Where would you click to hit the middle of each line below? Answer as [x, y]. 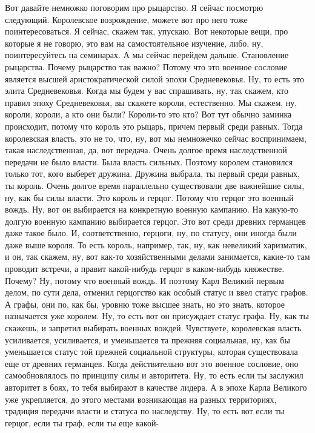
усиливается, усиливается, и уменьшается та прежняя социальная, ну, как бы [148, 339]
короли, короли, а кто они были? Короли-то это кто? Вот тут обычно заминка [148, 114]
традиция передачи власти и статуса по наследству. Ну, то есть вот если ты [145, 411]
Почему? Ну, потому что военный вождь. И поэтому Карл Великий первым [144, 280]
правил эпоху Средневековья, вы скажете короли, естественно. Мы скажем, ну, [151, 102]
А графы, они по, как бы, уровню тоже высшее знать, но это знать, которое [145, 304]
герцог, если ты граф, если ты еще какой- [82, 422]
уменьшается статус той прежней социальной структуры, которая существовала [151, 352]
